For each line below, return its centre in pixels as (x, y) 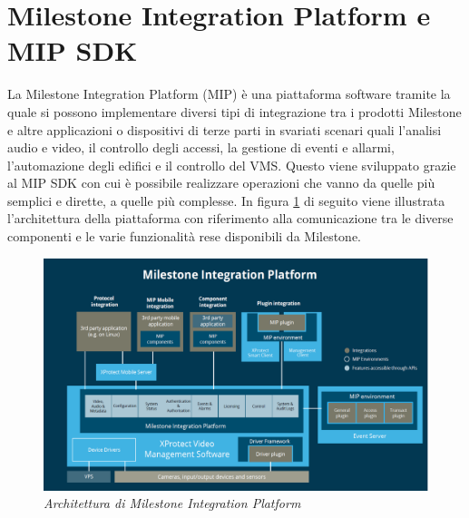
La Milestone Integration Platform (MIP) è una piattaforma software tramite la (229, 94)
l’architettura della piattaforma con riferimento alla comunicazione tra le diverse (230, 218)
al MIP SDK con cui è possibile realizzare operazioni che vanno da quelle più (221, 183)
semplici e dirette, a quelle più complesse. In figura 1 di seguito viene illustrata (226, 200)
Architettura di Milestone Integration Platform (172, 503)
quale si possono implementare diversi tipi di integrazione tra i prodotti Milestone (234, 111)
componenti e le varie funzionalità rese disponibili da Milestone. (184, 236)
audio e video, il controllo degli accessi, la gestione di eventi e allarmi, (201, 147)
